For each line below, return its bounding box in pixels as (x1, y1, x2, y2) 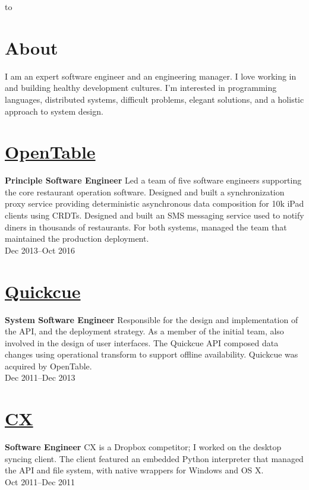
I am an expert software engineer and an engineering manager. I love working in (5, 69, 297, 82)
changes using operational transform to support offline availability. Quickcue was (5, 348, 298, 361)
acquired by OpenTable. (5, 359, 92, 372)
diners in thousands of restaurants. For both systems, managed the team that (5, 220, 287, 233)
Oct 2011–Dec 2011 (5, 475, 75, 488)
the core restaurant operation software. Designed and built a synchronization (5, 185, 285, 198)
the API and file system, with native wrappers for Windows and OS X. (5, 464, 264, 476)
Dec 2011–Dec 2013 (5, 371, 75, 384)
